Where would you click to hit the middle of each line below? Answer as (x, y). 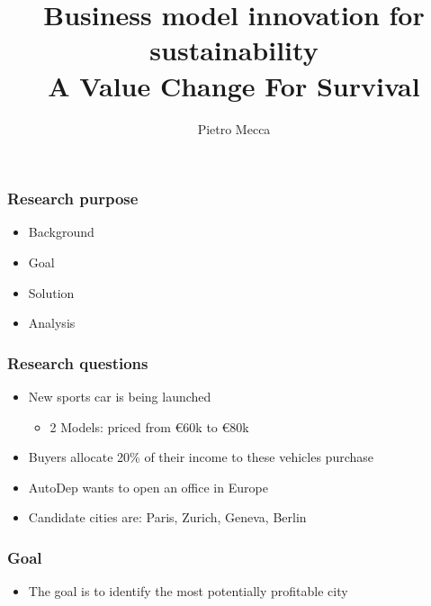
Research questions (78, 362)
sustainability (234, 50)
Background (61, 232)
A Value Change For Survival (234, 85)
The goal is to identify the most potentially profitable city (188, 591)
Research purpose (73, 199)
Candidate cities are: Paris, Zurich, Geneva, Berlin (167, 517)
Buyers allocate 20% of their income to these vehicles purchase (201, 457)
